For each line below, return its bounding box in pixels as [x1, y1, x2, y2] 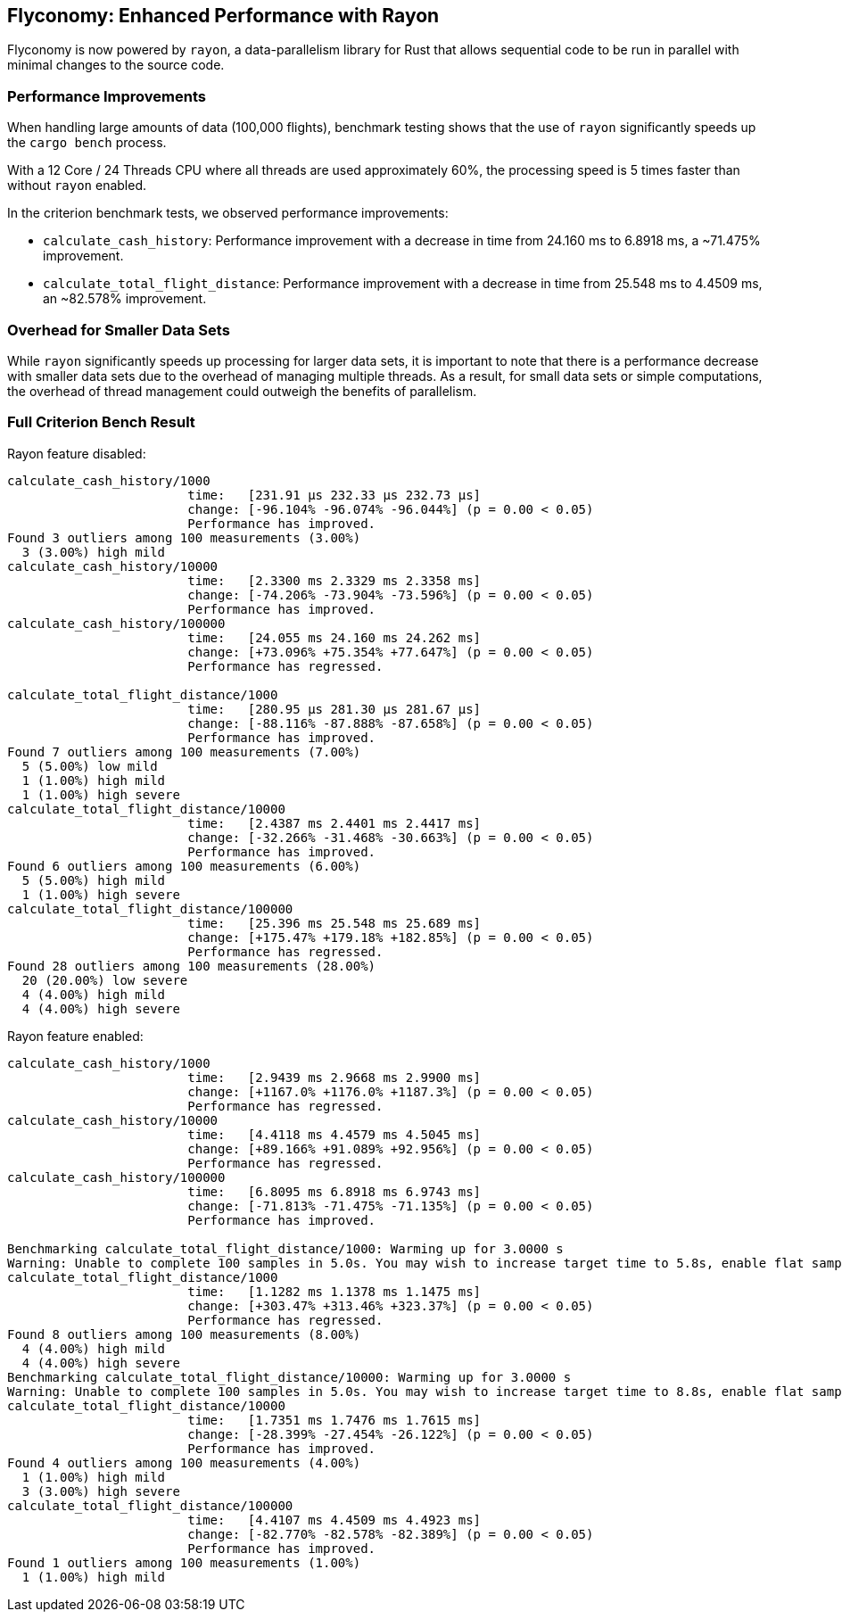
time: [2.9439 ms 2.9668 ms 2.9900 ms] [187, 1070, 482, 1085]
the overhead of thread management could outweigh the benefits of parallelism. [7, 383, 477, 399]
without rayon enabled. [7, 178, 147, 194]
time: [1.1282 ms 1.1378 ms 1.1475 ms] [187, 1284, 482, 1299]
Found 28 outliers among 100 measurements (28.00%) [7, 958, 376, 973]
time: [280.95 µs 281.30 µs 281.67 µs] [187, 701, 482, 716]
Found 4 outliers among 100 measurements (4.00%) [7, 1455, 361, 1470]
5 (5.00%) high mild [21, 872, 166, 888]
